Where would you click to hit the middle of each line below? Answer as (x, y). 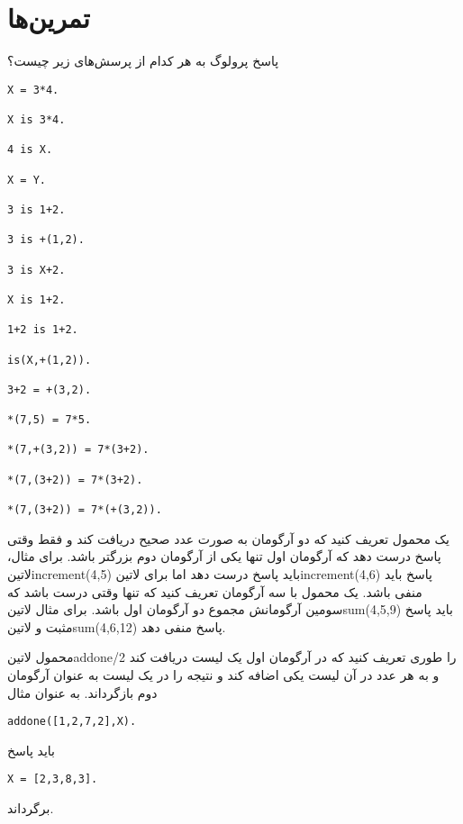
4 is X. (30, 150)
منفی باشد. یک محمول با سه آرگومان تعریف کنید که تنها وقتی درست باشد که (215, 591)
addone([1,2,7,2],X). (72, 722)
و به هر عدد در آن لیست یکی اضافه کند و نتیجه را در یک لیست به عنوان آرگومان (223, 674)
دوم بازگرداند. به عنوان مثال (82, 692)
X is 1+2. (36, 299)
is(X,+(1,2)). (50, 360)
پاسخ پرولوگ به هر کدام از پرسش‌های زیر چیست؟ (143, 61)
